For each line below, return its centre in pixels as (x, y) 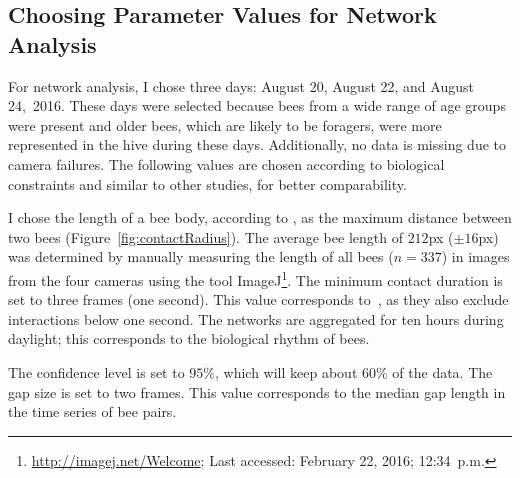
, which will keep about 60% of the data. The (354, 371)
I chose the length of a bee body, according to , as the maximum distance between (260, 217)
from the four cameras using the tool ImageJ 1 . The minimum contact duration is (255, 278)
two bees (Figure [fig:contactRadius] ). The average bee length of (205, 236)
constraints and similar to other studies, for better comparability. (207, 183)
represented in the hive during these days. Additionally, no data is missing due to (257, 144)
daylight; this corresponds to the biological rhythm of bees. (189, 338)
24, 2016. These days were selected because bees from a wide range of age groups (257, 105)
